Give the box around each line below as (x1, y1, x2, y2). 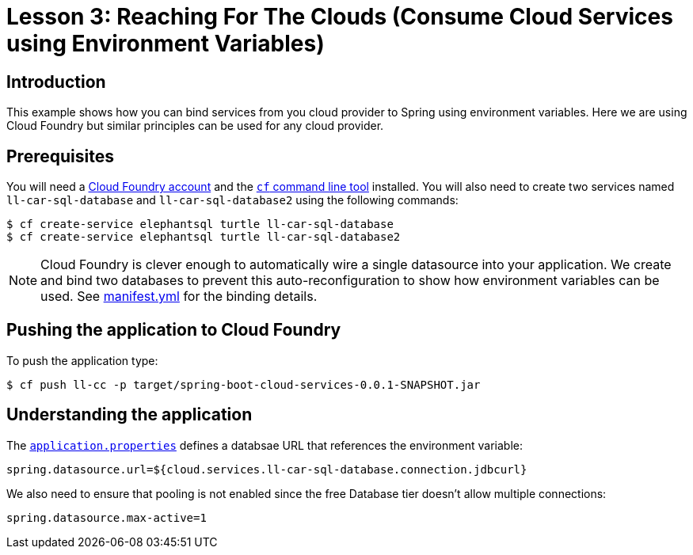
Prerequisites (6, 146, 114, 166)
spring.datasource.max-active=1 (6, 511, 207, 524)
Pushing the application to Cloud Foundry (6, 320, 341, 340)
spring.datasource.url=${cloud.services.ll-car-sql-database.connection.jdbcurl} (6, 462, 527, 476)
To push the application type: (6, 353, 158, 367)
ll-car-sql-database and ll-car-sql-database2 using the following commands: (6, 193, 459, 207)
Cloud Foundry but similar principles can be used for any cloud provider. (6, 119, 384, 133)
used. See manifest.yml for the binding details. (40, 288, 318, 305)
